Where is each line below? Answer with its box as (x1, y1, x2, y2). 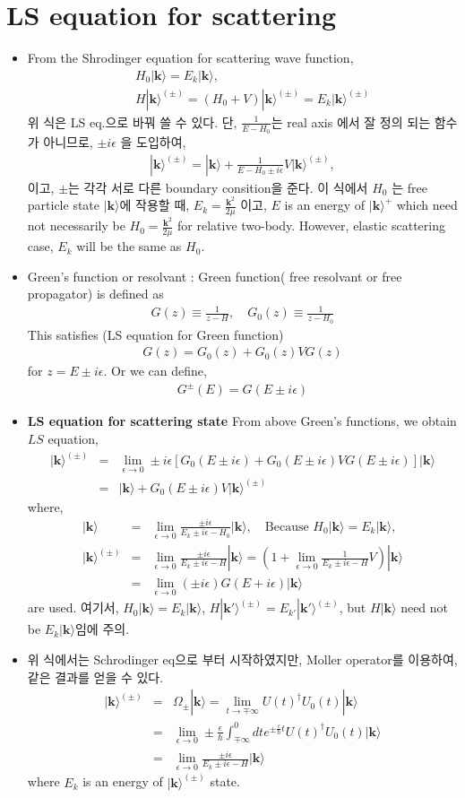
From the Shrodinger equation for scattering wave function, (27, 48, 354, 67)
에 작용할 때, (119, 195, 190, 214)
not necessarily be (27, 216, 125, 235)
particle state (27, 195, 100, 214)
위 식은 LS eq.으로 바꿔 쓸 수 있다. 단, (27, 112, 237, 131)
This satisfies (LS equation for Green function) (27, 325, 284, 343)
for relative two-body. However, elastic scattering (177, 216, 445, 235)
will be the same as (76, 237, 182, 256)
